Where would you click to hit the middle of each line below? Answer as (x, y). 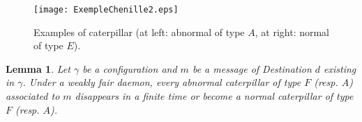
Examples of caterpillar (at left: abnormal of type (139, 32)
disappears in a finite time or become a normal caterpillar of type (214, 96)
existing (340, 68)
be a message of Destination (252, 68)
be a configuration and (130, 68)
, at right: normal (292, 32)
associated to (33, 96)
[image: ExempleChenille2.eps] (106, 10)
